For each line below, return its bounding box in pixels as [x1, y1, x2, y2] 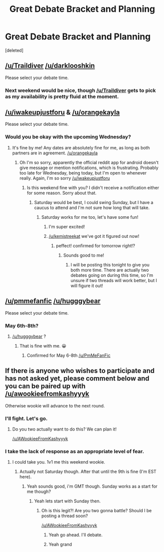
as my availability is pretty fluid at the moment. [5, 93, 119, 100]
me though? [26, 489, 51, 494]
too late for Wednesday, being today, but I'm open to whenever [19, 170, 147, 175]
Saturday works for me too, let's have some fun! [41, 214, 139, 220]
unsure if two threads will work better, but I [70, 277, 158, 283]
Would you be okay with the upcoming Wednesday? [5, 134, 131, 141]
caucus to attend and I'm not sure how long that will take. [34, 204, 150, 210]
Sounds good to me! [63, 252, 104, 258]
